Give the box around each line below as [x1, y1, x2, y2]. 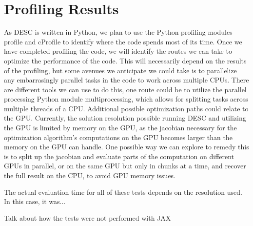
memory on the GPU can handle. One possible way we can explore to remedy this [4, 142, 249, 152]
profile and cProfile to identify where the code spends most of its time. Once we [4, 36, 242, 46]
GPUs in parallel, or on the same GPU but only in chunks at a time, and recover [4, 161, 246, 171]
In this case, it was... [4, 196, 66, 206]
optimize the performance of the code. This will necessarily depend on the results [4, 55, 247, 65]
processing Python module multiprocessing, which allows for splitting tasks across [4, 94, 248, 104]
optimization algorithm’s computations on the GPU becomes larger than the [4, 132, 233, 142]
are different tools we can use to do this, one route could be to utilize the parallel [4, 84, 247, 94]
